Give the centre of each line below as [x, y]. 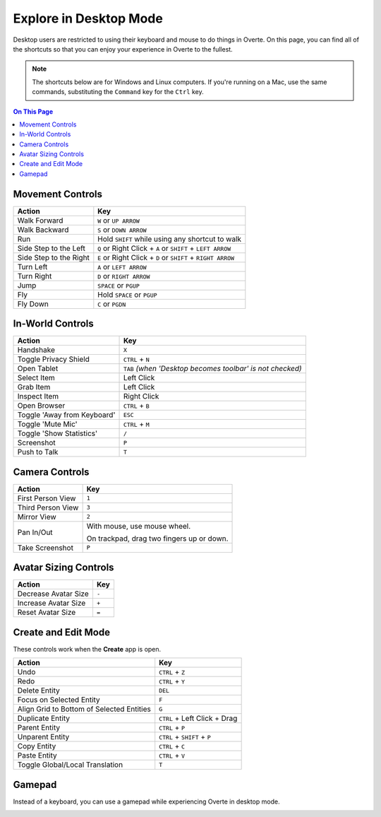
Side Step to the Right [53, 257]
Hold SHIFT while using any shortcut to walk [170, 239]
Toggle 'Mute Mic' [47, 424]
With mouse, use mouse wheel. [139, 526]
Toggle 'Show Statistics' [58, 433]
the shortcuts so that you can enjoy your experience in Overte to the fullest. [123, 49]
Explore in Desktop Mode [88, 18]
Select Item [36, 378]
